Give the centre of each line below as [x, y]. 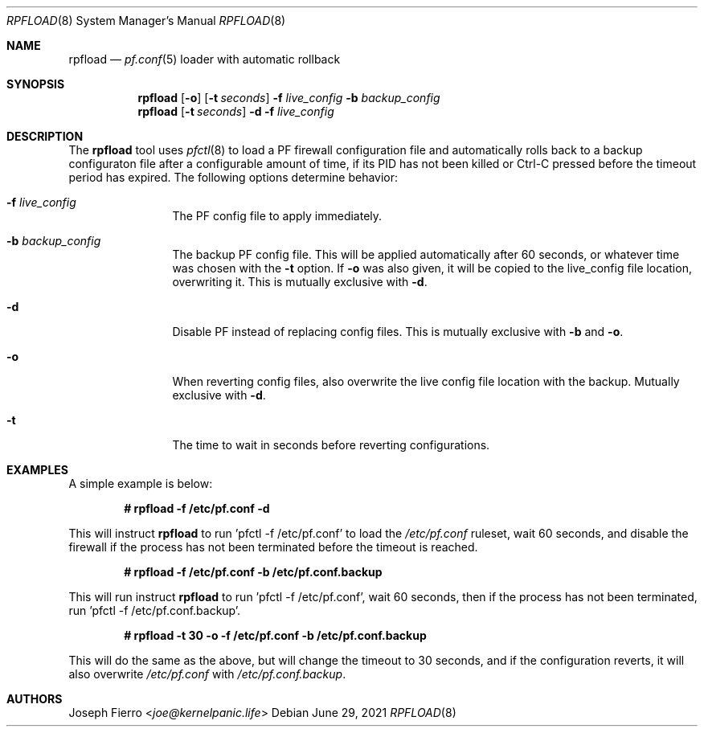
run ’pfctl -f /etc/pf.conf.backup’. [155, 610]
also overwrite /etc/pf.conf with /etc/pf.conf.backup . [207, 674]
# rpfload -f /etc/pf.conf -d [197, 508]
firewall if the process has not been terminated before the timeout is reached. [273, 547]
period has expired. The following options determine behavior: [233, 177]
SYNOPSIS [36, 84]
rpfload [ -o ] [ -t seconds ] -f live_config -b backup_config [289, 98]
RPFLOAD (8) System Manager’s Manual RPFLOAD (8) [146, 20]
